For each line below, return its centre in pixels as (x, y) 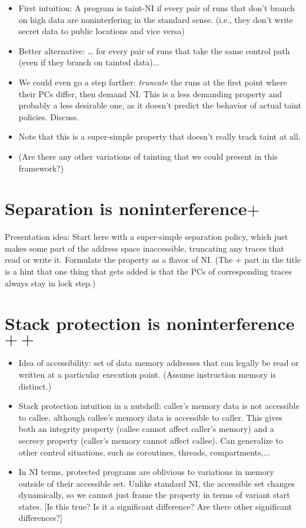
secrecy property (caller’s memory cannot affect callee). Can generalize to (151, 440)
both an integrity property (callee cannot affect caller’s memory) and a (146, 429)
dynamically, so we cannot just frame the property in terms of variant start (154, 495)
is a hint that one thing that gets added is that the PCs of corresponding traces (149, 271)
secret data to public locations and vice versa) (102, 31)
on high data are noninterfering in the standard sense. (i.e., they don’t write (156, 19)
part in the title (273, 260)
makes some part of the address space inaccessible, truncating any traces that (144, 248)
